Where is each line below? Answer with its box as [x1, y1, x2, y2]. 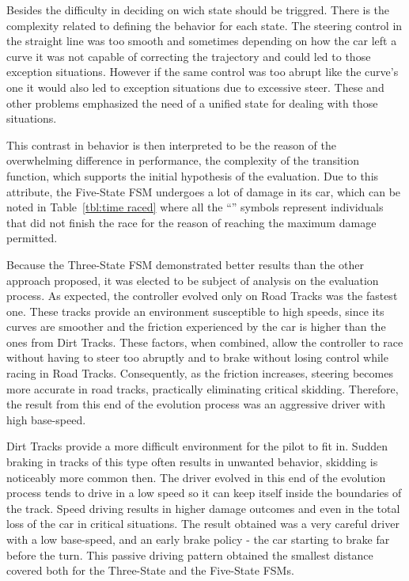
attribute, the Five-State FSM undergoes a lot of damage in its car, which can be [6, 183, 401, 199]
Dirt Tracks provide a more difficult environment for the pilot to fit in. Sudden [6, 438, 388, 454]
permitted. [6, 230, 58, 246]
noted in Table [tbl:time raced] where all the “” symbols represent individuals [6, 199, 384, 215]
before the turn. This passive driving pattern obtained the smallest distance [6, 546, 373, 563]
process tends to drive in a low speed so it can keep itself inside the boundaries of [6, 484, 402, 501]
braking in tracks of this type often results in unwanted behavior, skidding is [6, 454, 378, 470]
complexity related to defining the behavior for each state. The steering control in [6, 17, 403, 33]
